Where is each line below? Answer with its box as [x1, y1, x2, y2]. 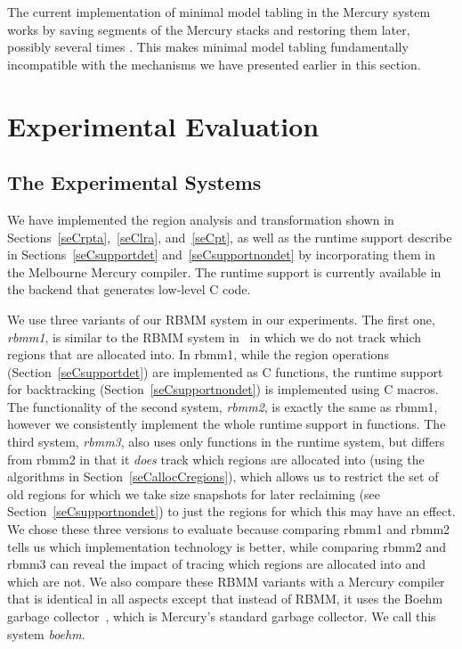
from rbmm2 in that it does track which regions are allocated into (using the [7, 449, 425, 468]
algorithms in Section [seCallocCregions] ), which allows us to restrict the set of [7, 467, 439, 486]
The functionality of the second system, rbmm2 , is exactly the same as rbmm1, [7, 397, 438, 415]
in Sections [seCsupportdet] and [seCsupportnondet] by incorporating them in [7, 245, 435, 264]
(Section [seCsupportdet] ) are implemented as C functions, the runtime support [7, 362, 443, 381]
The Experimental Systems [7, 168, 262, 196]
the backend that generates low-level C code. [7, 280, 251, 299]
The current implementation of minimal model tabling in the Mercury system [7, 3, 431, 21]
